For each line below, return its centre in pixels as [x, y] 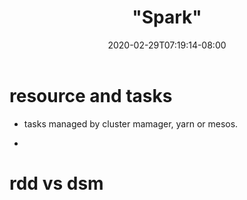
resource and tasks [91, 95]
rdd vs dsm [56, 183]
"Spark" [167, 17]
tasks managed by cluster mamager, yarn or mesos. [131, 123]
